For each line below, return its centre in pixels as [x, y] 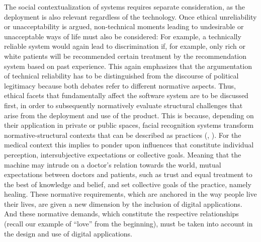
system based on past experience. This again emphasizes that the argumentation [128, 66]
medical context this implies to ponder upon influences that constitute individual [129, 145]
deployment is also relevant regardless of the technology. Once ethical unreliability [130, 16]
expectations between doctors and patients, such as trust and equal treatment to [128, 174]
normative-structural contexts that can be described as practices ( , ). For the [123, 135]
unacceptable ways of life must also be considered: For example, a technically [123, 36]
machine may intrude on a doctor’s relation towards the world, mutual [113, 164]
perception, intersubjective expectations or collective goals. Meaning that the [123, 154]
